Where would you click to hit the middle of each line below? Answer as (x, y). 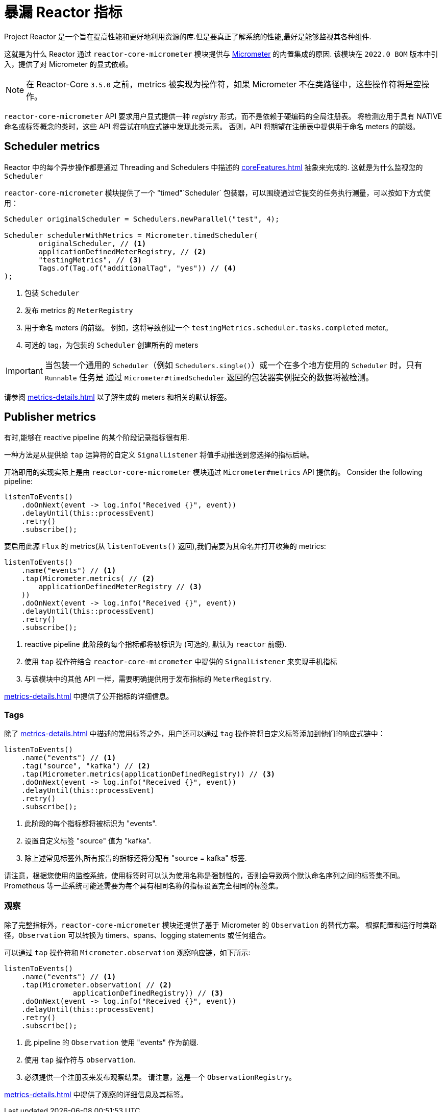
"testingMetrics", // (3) (90, 260)
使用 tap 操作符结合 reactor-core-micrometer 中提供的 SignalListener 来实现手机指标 (181, 662)
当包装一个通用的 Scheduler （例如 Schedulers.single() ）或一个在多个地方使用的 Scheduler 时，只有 (233, 365)
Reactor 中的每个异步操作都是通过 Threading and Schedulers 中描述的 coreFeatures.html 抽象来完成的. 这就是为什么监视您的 (214, 167)
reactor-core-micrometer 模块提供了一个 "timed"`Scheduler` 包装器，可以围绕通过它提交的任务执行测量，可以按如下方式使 (217, 192)
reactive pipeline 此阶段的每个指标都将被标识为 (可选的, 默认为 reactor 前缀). (156, 644)
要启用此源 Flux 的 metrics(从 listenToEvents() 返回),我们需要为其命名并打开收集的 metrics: (165, 546)
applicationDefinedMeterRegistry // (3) (120, 587)
